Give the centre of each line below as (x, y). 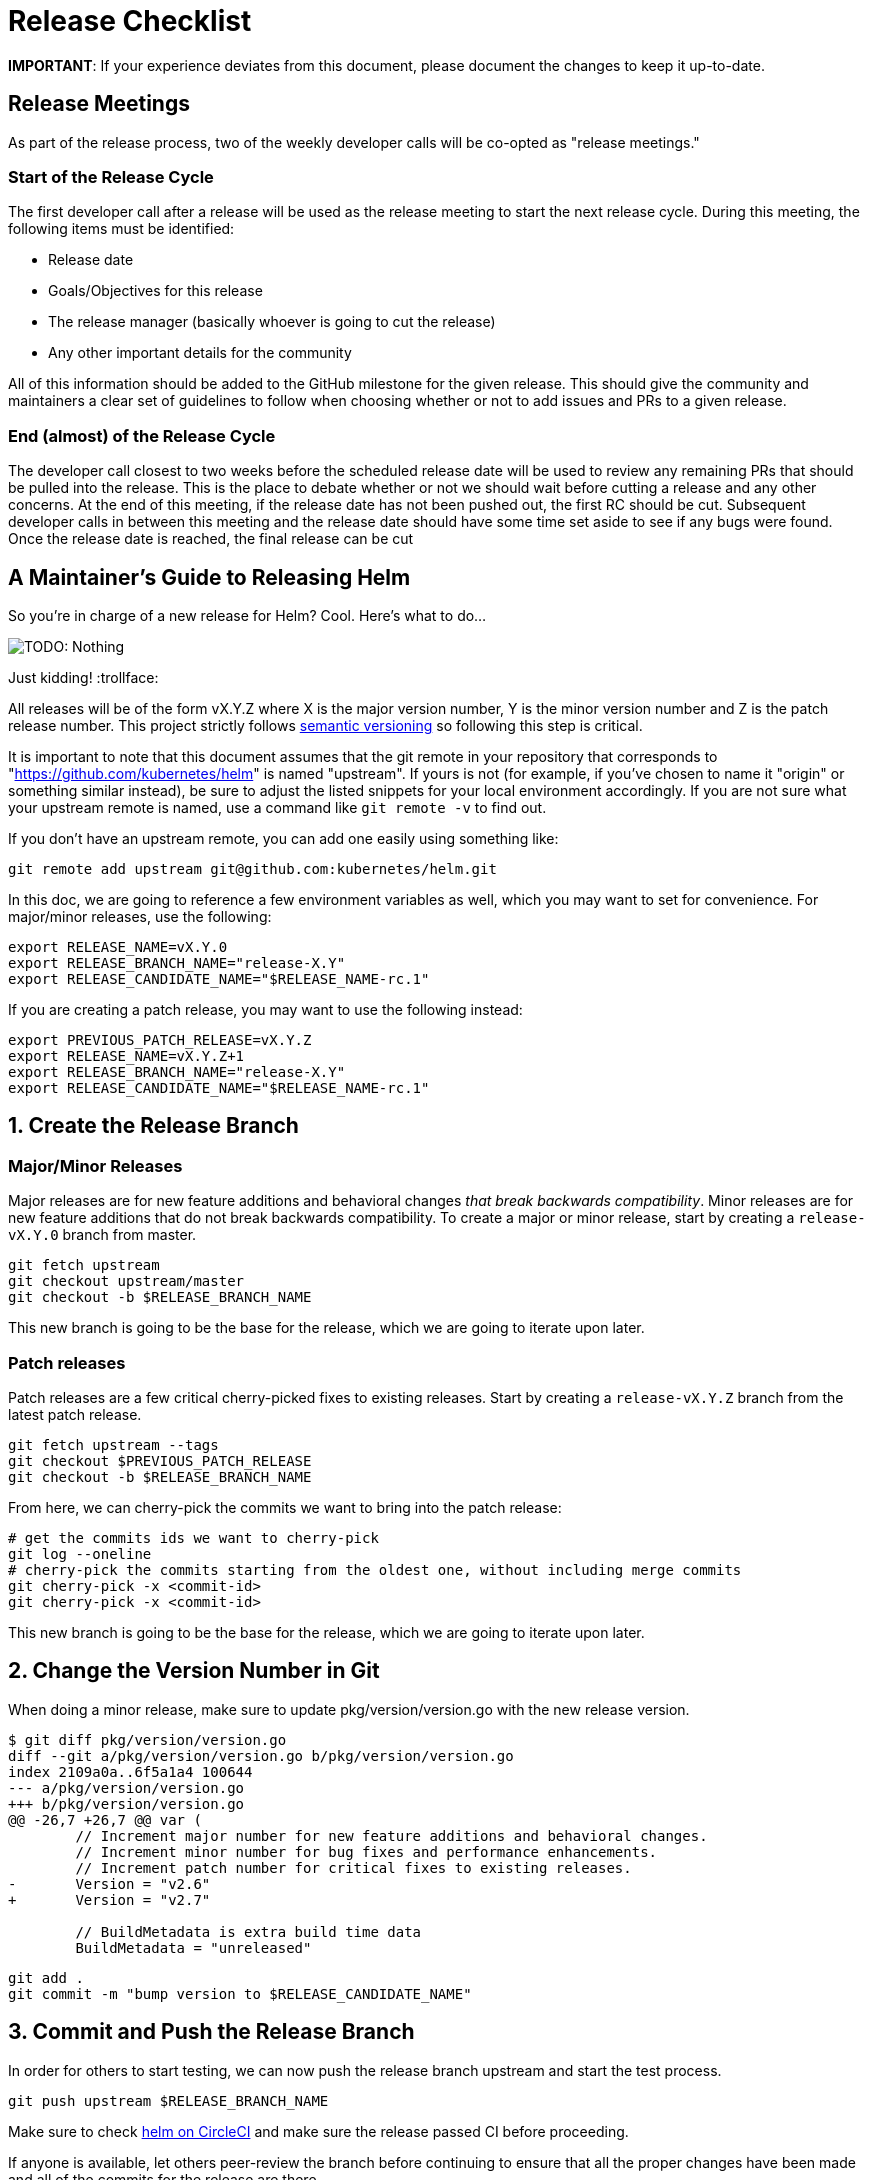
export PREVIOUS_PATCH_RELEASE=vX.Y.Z (160, 1039)
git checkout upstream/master (126, 1281)
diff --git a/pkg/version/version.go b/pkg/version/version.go (261, 1755)
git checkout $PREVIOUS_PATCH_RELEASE (160, 1460)
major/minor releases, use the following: (140, 916)
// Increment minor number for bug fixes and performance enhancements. (366, 1851)
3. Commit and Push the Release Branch (211, 2032)
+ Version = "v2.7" (109, 1899)
